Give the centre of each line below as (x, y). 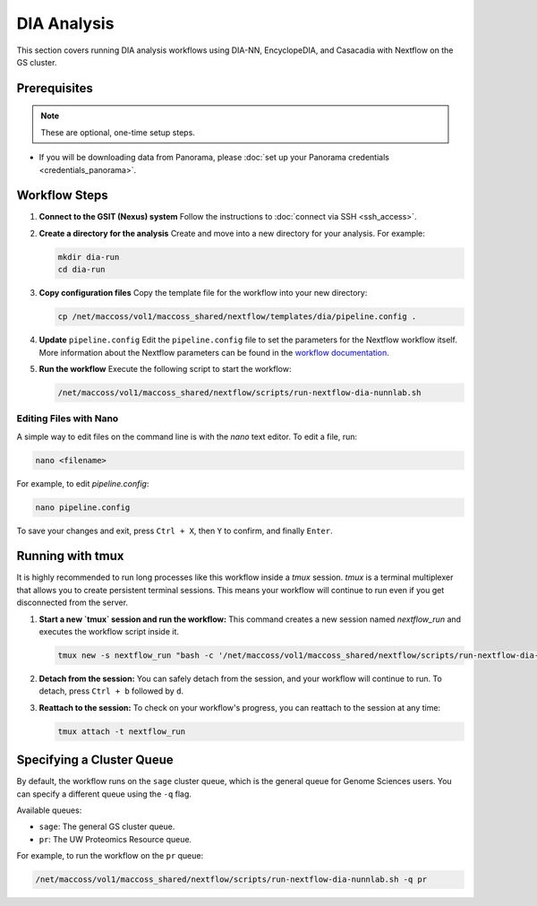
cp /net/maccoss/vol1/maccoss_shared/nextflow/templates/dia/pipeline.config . (237, 317)
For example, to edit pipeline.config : (83, 483)
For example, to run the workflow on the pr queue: (110, 856)
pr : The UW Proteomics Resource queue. (115, 839)
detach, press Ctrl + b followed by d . (111, 691)
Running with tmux (70, 556)
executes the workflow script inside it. (109, 632)
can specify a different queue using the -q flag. (104, 794)
